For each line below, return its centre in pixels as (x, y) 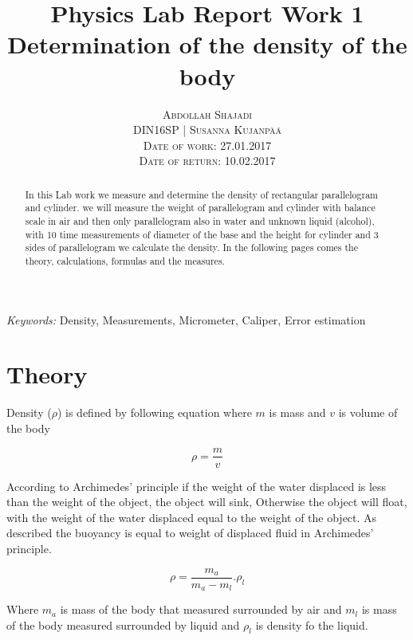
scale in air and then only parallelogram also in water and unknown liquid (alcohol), (200, 220)
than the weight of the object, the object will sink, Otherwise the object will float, (207, 502)
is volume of (368, 412)
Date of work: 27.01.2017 (207, 145)
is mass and (297, 412)
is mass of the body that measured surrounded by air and (201, 609)
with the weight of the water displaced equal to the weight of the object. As (192, 517)
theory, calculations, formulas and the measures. (125, 260)
